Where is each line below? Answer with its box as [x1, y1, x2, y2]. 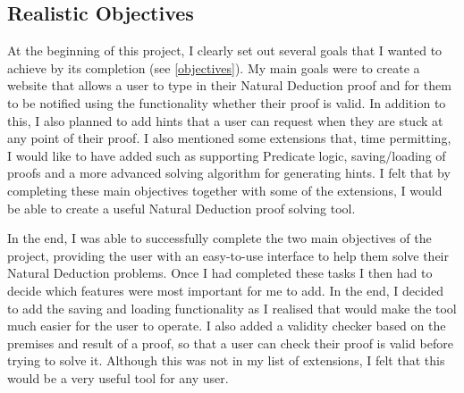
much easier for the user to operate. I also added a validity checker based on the [7, 316, 446, 335]
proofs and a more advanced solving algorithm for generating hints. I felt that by [7, 163, 451, 182]
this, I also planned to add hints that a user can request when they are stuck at [7, 111, 443, 130]
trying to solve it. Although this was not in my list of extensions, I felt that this [7, 351, 445, 370]
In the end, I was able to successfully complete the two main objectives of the [7, 229, 432, 247]
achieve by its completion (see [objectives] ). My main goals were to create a [7, 58, 420, 77]
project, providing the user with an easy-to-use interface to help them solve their [7, 246, 449, 264]
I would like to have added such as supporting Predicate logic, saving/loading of [7, 146, 446, 164]
